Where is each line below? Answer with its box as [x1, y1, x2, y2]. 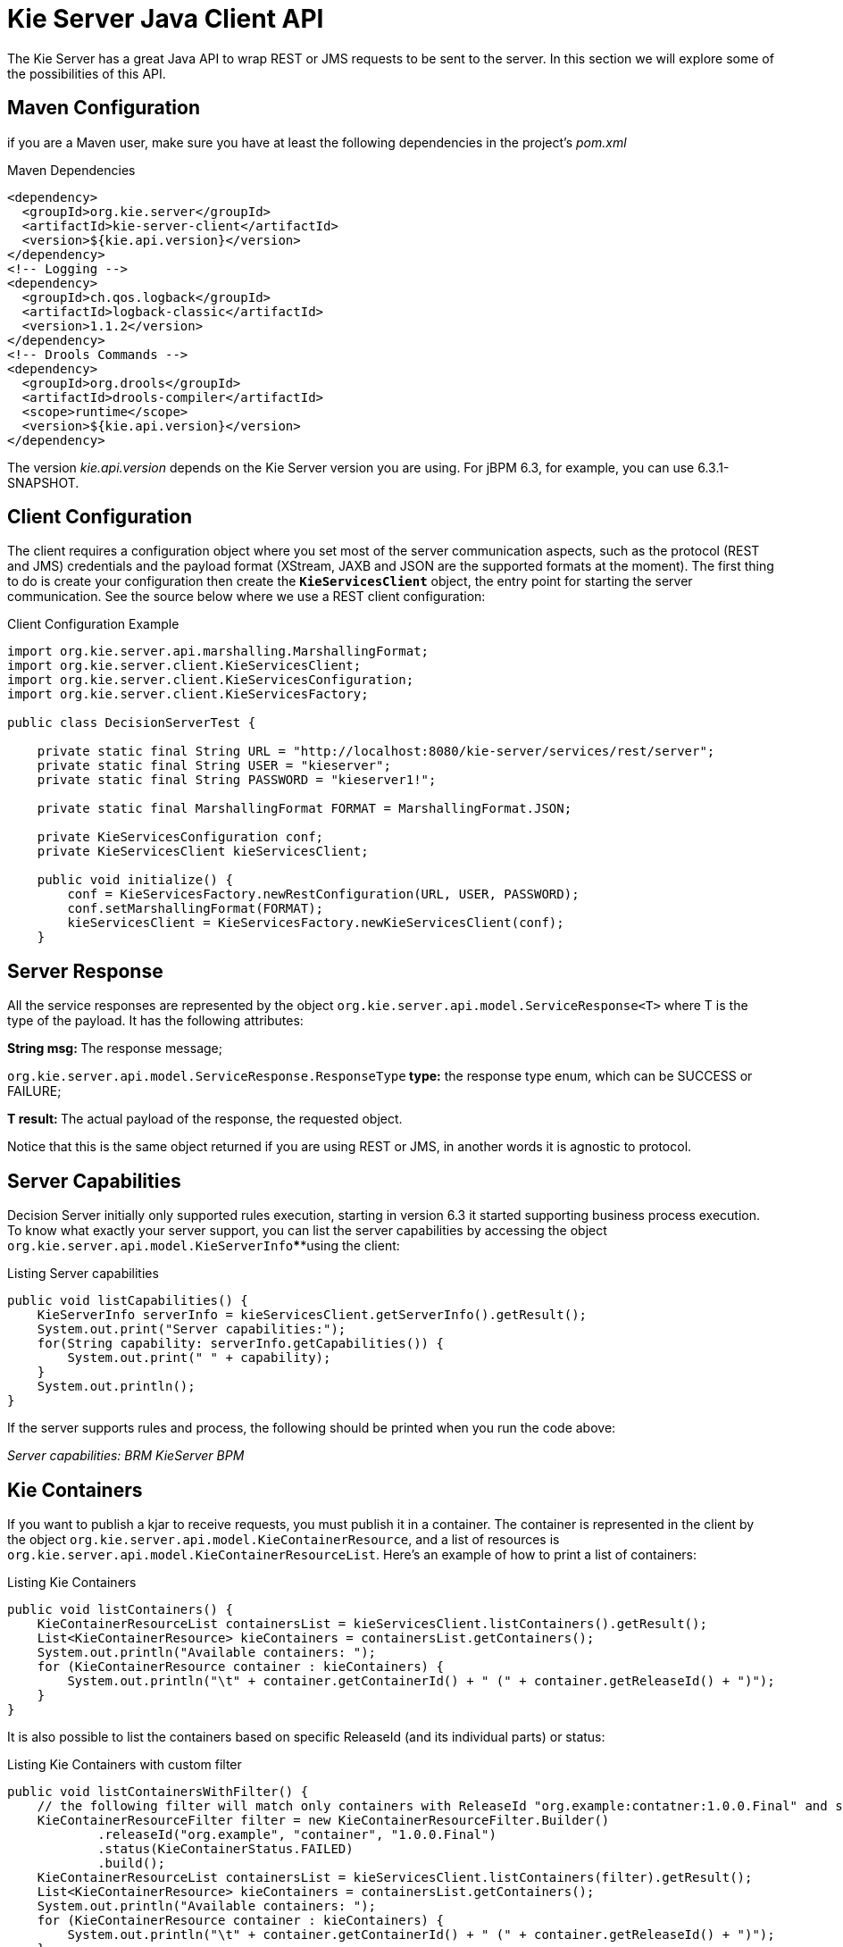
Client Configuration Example [7, 616, 179, 632]
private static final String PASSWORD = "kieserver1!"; [37, 773, 437, 788]
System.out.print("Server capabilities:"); [37, 1322, 346, 1337]
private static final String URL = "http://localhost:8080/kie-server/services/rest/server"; [37, 744, 715, 759]
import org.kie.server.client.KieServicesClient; [7, 658, 362, 673]
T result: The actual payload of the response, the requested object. [7, 1111, 403, 1127]
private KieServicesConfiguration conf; [37, 830, 324, 845]
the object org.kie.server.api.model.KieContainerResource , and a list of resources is [7, 1531, 560, 1547]
